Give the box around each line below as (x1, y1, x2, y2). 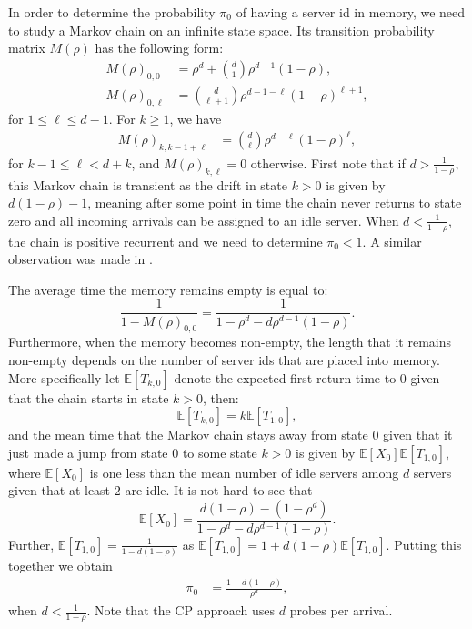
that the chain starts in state (8, 388, 169, 407)
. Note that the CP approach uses (86, 601, 276, 620)
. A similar (362, 231, 422, 250)
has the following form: (95, 38, 224, 57)
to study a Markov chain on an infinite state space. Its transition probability (8, 20, 435, 39)
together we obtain (8, 556, 113, 575)
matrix (8, 38, 45, 57)
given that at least (8, 481, 111, 500)
